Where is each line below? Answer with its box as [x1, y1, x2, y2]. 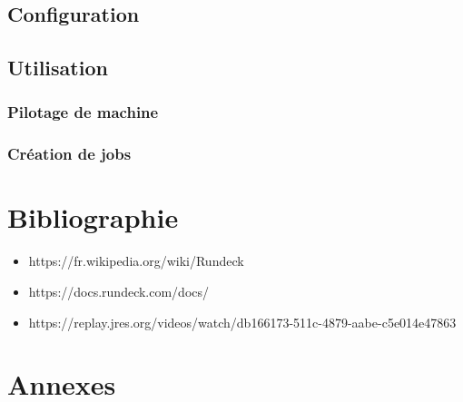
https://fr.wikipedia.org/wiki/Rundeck [28, 251, 244, 270]
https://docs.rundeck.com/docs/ [28, 281, 210, 300]
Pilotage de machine [7, 101, 159, 123]
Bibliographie [7, 199, 179, 236]
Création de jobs [7, 142, 132, 165]
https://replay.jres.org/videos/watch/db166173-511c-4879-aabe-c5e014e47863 [28, 312, 457, 331]
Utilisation [7, 54, 108, 82]
